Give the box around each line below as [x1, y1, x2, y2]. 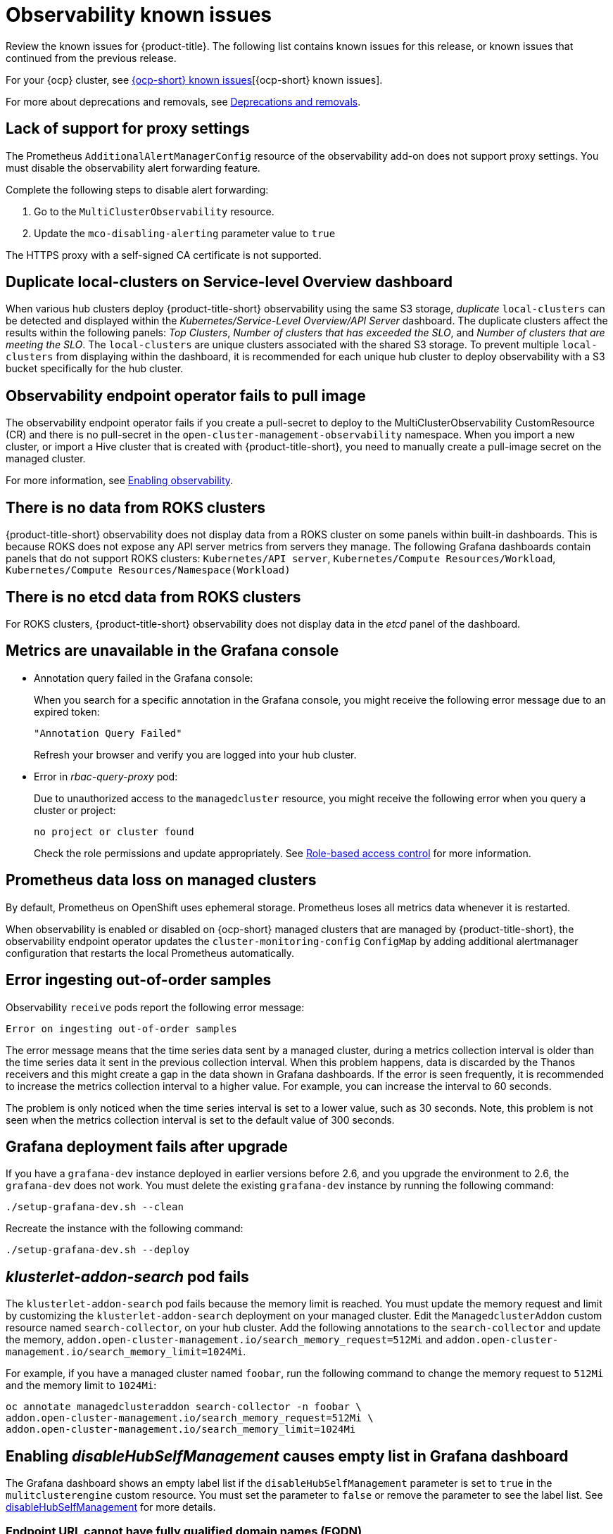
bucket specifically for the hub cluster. [6, 362, 184, 375]
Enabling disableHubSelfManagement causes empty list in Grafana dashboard [6, 1447, 569, 1465]
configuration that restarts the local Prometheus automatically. [6, 946, 295, 959]
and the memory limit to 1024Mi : [6, 1379, 157, 1392]
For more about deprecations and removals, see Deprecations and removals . [6, 95, 361, 108]
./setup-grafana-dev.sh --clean [6, 1201, 184, 1213]
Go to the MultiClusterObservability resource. [34, 205, 274, 217]
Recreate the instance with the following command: [6, 1222, 244, 1235]
